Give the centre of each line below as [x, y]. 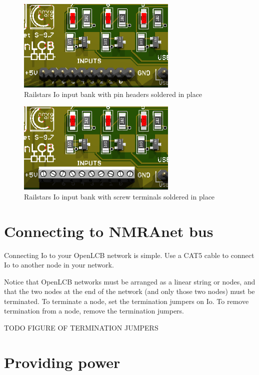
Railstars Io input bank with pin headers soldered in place [113, 94]
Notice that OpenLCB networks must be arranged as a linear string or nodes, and [130, 281]
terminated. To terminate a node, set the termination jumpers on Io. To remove [126, 301]
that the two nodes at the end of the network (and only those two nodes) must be [129, 291]
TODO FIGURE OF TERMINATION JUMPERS [81, 328]
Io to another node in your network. [59, 265]
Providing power [62, 362]
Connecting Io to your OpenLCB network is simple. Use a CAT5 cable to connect [129, 255]
